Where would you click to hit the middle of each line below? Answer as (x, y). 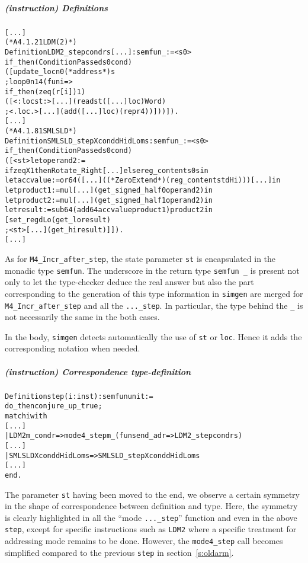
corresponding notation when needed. (73, 348)
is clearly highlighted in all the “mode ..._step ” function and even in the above (151, 517)
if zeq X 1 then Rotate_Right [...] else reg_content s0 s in (107, 170)
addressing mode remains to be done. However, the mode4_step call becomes (144, 541)
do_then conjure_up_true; (54, 406)
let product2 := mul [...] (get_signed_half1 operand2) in (109, 200)
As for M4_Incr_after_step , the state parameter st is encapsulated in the (140, 258)
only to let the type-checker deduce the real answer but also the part (129, 282)
